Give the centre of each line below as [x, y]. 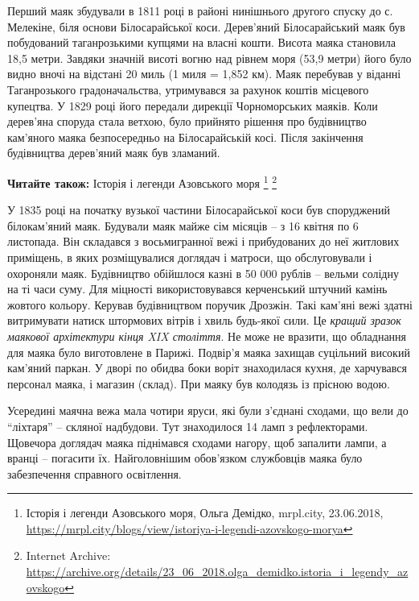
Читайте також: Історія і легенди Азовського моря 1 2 [142, 181]
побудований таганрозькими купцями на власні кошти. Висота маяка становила [202, 42]
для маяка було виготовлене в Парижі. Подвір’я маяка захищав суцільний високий [209, 352]
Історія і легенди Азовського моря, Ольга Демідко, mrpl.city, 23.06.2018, [205, 513]
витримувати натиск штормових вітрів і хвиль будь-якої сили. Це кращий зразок [204, 320]
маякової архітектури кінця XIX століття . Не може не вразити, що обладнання [207, 336]
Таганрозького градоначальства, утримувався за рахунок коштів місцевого [188, 89]
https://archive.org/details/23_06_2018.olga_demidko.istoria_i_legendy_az [217, 572]
